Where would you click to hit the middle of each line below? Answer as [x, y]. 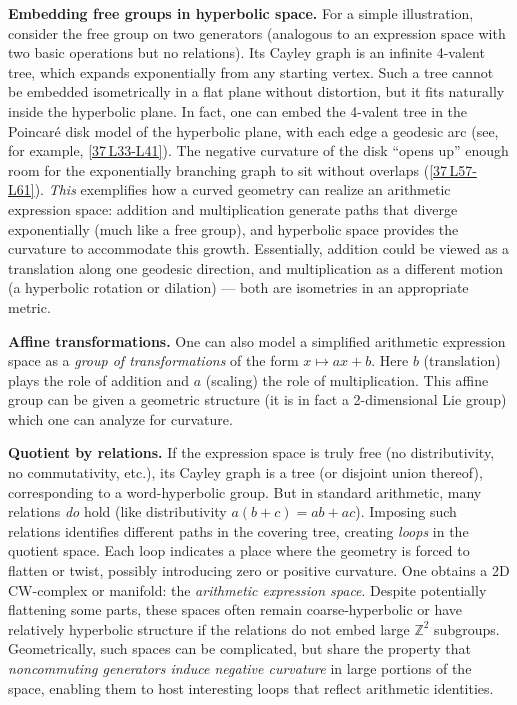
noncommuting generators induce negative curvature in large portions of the [240, 668]
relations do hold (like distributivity [117, 511]
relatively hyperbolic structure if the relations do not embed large [209, 628]
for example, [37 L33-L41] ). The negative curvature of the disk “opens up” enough [258, 150]
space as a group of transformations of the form [153, 360]
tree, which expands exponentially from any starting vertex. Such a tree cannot [251, 71]
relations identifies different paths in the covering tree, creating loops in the [238, 530]
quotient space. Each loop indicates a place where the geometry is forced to [239, 550]
